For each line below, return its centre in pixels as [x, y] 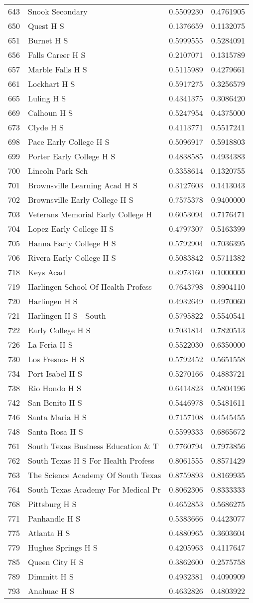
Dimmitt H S [51, 576]
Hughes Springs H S [63, 547]
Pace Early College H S [69, 142]
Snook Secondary [58, 11]
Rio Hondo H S [55, 388]
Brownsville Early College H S [81, 200]
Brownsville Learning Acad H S [83, 185]
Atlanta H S [49, 533]
